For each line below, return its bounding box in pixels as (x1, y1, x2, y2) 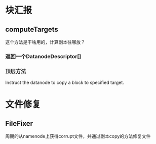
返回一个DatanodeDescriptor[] (5, 53, 82, 60)
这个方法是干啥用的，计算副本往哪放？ (5, 39, 85, 45)
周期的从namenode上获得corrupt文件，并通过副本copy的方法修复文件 (5, 133, 151, 139)
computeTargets (5, 25, 58, 33)
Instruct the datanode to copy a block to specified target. (5, 79, 124, 86)
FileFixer (5, 119, 33, 128)
